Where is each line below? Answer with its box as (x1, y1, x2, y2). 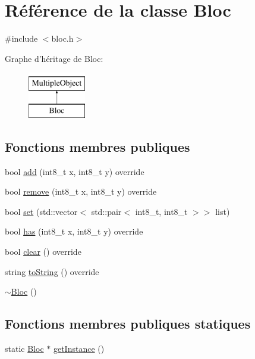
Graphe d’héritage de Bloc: (5, 52, 103, 64)
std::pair (91, 205, 122, 217)
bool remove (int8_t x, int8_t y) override (5, 185, 157, 198)
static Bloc (5, 342, 44, 355)
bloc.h (51, 32, 74, 45)
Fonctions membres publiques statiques (5, 314, 251, 333)
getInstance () (53, 342, 105, 355)
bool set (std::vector (5, 205, 78, 217)
